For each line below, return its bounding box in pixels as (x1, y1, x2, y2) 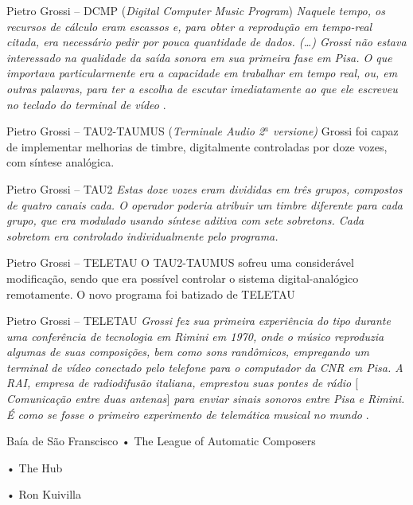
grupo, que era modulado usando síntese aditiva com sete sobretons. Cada (6, 212, 364, 229)
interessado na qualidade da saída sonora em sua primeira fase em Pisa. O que (6, 49, 392, 65)
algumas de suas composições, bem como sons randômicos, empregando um (6, 343, 369, 360)
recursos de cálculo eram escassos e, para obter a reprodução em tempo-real (6, 18, 372, 34)
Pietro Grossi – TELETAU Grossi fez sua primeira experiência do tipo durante (6, 312, 391, 329)
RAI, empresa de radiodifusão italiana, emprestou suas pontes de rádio (6, 374, 352, 391)
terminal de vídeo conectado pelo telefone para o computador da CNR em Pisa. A (6, 358, 403, 375)
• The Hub (6, 459, 63, 476)
